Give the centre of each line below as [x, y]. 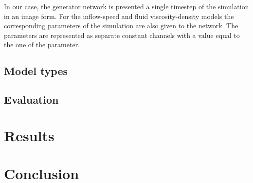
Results [29, 135]
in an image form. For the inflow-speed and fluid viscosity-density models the [119, 16]
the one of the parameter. [42, 45]
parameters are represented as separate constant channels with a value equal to [122, 35]
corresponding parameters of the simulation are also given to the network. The [121, 26]
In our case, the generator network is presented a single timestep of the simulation [126, 6]
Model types [36, 71]
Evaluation [31, 100]
